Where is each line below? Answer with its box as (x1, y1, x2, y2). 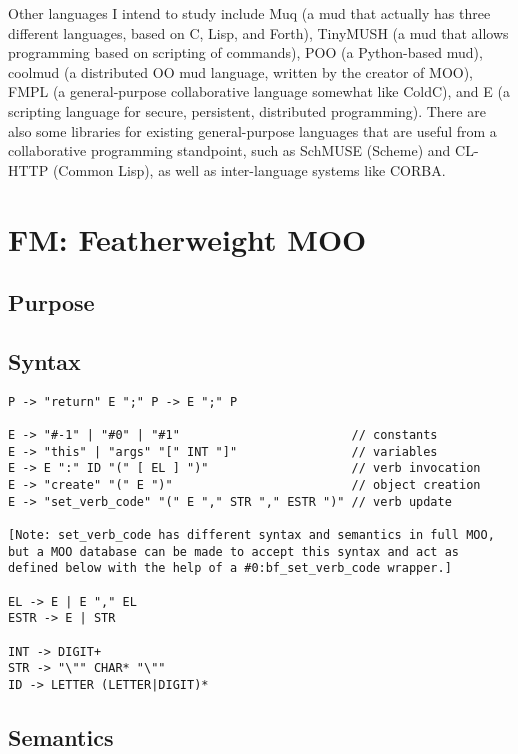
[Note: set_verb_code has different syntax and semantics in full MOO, (8, 527, 495, 542)
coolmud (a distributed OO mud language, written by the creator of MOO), (8, 61, 474, 82)
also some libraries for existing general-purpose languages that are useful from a (8, 120, 497, 141)
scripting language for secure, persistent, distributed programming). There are (8, 100, 486, 121)
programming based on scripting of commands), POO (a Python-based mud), (8, 42, 483, 63)
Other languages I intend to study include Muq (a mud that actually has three (8, 3, 491, 23)
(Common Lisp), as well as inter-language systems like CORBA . (52, 159, 446, 180)
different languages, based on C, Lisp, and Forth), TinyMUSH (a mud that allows (8, 22, 509, 43)
